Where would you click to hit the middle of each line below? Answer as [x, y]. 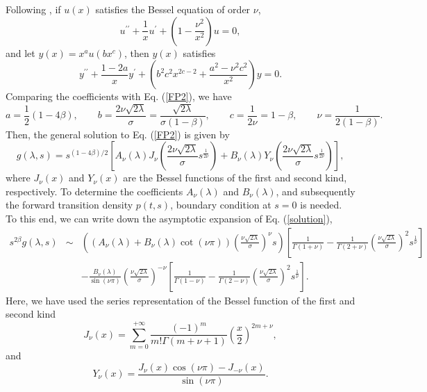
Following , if [33, 9]
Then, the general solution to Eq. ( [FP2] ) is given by [118, 134]
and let [20, 52]
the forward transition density [69, 205]
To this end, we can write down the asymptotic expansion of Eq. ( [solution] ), [169, 218]
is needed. [321, 205]
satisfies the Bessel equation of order [173, 9]
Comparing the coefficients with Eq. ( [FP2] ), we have [119, 96]
